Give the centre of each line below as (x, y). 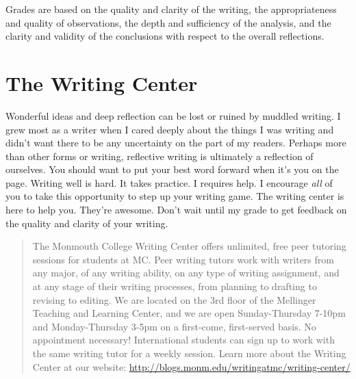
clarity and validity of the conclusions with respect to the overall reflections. (165, 36)
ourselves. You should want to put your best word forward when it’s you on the (172, 169)
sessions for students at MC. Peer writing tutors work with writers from (183, 259)
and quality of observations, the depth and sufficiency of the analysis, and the (168, 22)
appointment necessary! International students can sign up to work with (183, 340)
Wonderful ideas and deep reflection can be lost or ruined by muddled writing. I (173, 115)
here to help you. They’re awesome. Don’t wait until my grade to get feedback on (176, 210)
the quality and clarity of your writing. (87, 223)
